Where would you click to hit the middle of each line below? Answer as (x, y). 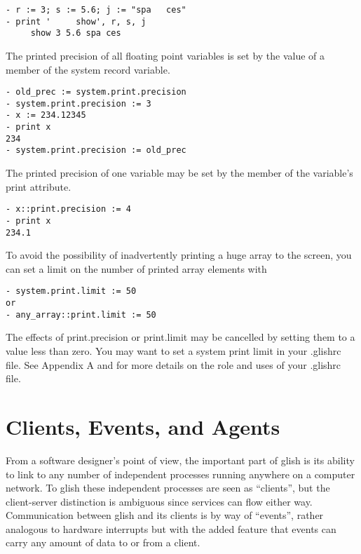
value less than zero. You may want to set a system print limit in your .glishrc (173, 351)
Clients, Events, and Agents (143, 426)
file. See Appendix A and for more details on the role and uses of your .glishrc (173, 364)
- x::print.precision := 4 (68, 209)
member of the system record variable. (88, 69)
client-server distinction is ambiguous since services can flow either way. (159, 501)
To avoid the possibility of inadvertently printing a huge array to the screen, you (179, 255)
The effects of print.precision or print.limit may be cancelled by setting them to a (180, 337)
